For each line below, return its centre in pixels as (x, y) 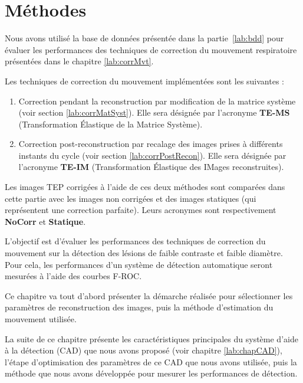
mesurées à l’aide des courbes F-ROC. (73, 276)
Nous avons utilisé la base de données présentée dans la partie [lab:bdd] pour (144, 38)
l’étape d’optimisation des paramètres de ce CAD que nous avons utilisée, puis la (151, 361)
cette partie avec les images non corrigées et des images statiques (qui (131, 198)
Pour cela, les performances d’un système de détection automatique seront (139, 264)
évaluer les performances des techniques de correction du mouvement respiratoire (151, 49)
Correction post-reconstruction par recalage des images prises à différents (151, 144)
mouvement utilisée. (41, 319)
